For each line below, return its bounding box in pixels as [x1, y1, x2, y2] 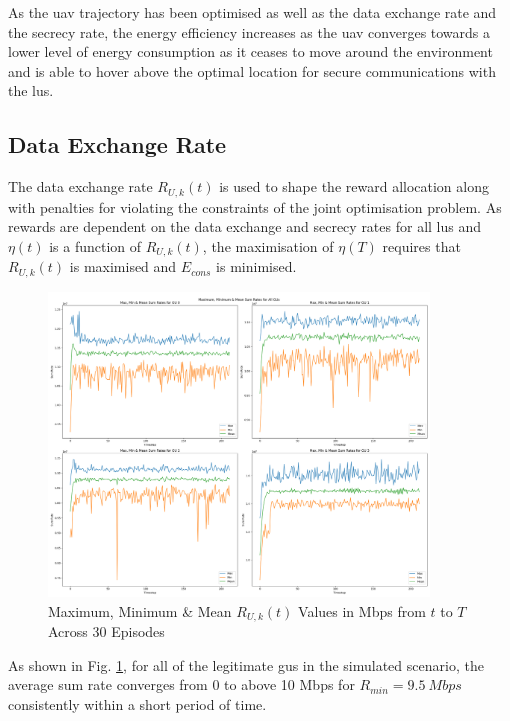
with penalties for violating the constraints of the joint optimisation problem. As [8, 196, 502, 217]
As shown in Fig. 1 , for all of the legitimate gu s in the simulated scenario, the [8, 654, 484, 675]
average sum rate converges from [8, 674, 208, 695]
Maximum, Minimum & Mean [48, 600, 232, 621]
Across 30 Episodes [48, 620, 165, 641]
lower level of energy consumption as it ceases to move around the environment [8, 41, 493, 62]
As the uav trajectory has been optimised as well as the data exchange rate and [8, 2, 497, 22]
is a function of [49, 235, 142, 256]
